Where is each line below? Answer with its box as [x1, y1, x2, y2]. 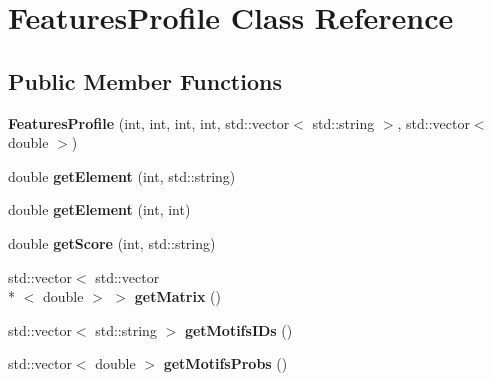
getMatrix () [134, 286, 222, 307]
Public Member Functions [8, 65, 282, 96]
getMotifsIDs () [184, 319, 293, 340]
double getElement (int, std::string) [8, 165, 236, 186]
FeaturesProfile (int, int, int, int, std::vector [8, 112, 290, 133]
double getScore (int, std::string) [8, 232, 216, 253]
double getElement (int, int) [8, 199, 191, 220]
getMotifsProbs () [163, 353, 288, 374]
